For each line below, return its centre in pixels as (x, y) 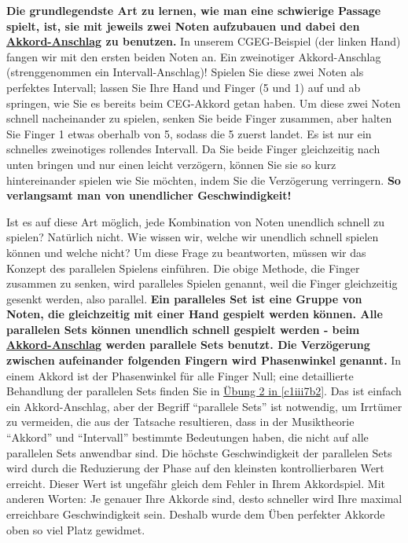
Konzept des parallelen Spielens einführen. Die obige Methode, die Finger (183, 268)
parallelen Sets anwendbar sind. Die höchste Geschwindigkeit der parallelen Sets (199, 452)
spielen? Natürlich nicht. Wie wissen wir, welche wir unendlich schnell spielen (193, 237)
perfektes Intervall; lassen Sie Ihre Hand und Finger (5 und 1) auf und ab (184, 87)
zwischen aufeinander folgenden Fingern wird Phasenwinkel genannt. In (204, 360)
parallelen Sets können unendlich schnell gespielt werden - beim (183, 329)
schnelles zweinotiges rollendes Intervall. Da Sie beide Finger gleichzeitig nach (193, 149)
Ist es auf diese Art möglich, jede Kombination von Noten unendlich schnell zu (195, 221)
